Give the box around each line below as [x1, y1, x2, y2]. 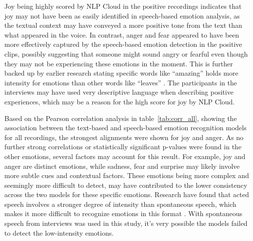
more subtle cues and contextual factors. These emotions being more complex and [4, 170, 249, 181]
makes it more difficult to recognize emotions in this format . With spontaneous [4, 208, 243, 219]
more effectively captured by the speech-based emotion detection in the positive [4, 39, 242, 49]
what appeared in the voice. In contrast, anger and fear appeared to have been [4, 29, 239, 40]
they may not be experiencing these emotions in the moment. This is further [4, 58, 233, 68]
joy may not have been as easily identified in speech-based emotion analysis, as [4, 10, 240, 20]
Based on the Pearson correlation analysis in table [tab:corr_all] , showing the [4, 113, 237, 123]
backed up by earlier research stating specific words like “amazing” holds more [4, 68, 238, 78]
